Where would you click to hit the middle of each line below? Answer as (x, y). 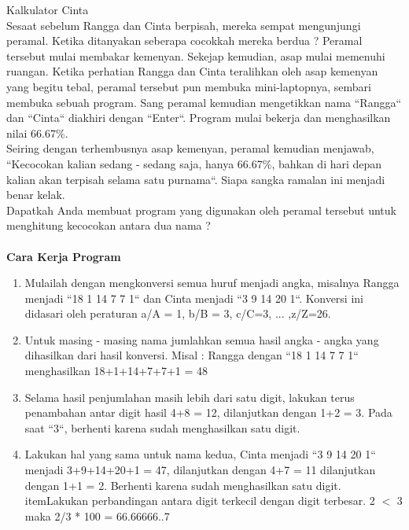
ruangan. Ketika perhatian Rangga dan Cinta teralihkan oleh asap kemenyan (192, 71)
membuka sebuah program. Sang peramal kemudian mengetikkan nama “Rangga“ (204, 102)
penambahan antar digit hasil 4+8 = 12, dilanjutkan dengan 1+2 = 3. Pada (208, 412)
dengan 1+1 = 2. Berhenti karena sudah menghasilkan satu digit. (183, 485)
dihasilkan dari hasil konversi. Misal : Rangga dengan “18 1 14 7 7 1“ (192, 355)
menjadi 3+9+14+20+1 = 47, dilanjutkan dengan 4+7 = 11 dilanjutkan (200, 470)
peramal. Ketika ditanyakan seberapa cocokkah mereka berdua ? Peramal (184, 40)
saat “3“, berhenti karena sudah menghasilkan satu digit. (162, 427)
